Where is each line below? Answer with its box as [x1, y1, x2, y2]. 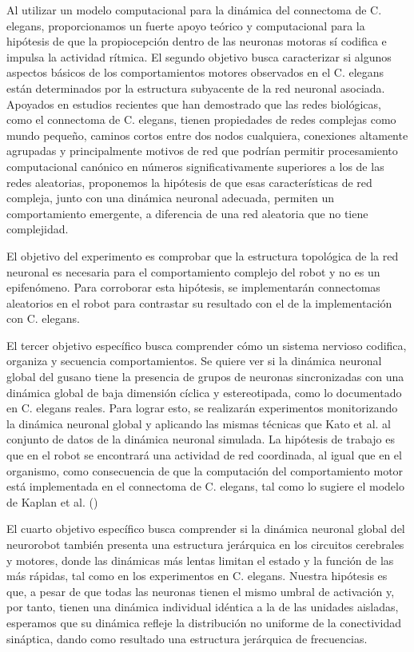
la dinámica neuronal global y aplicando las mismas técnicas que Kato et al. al [6, 415, 391, 431]
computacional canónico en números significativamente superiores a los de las [6, 157, 384, 174]
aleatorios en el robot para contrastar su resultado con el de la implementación [6, 294, 392, 311]
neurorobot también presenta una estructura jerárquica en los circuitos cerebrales [6, 536, 404, 552]
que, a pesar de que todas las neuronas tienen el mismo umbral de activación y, [6, 582, 395, 599]
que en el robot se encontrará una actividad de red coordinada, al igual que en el [6, 447, 402, 463]
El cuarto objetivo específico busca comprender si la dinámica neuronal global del [6, 520, 405, 537]
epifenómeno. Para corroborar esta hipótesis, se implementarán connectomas [6, 279, 380, 296]
